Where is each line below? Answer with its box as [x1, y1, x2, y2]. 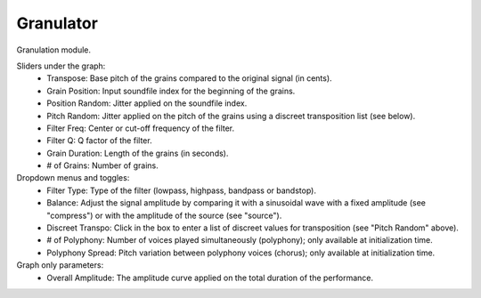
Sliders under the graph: [16, 60, 106, 71]
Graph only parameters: [16, 260, 104, 270]
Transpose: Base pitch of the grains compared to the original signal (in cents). [46, 73, 333, 84]
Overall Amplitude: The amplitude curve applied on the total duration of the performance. [46, 272, 374, 283]
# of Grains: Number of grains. [46, 160, 159, 171]
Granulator [16, 13, 98, 33]
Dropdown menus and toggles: [16, 173, 130, 183]
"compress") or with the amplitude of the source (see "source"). [46, 210, 282, 221]
